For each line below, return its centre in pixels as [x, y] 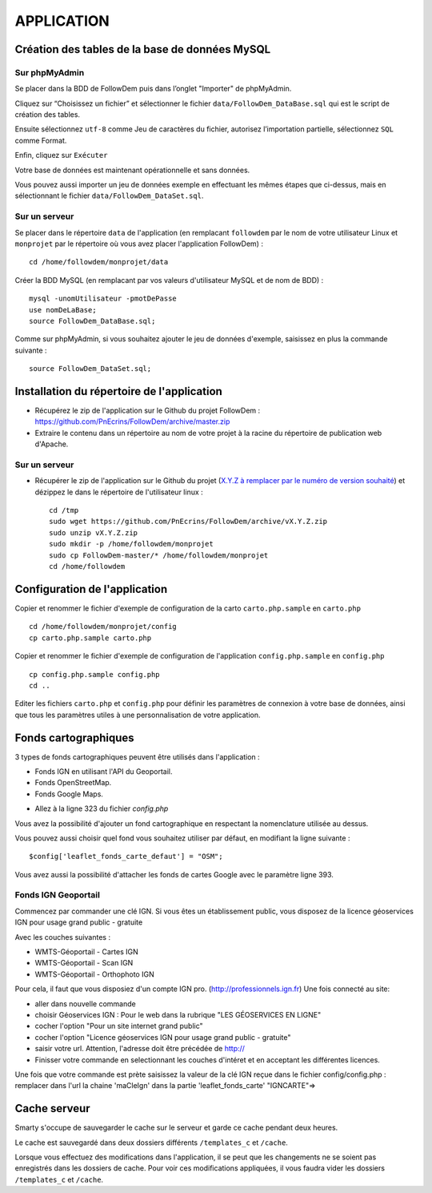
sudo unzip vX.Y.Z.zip [94, 532]
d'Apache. [52, 444]
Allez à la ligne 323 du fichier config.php [102, 808]
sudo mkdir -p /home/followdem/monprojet [131, 544]
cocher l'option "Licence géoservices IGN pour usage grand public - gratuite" [163, 1037]
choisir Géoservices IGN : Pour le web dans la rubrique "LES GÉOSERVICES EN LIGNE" [178, 1014]
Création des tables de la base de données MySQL [143, 49]
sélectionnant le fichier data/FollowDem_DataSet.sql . [109, 195]
